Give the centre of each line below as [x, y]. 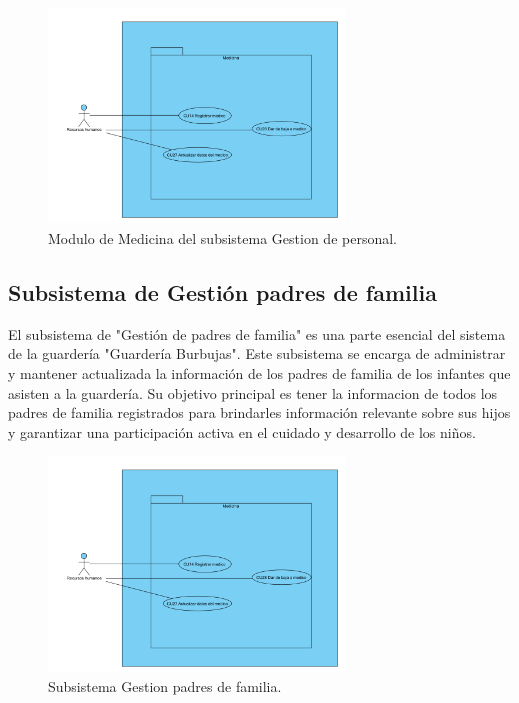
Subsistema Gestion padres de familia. [165, 686]
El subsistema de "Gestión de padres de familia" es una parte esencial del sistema [257, 333]
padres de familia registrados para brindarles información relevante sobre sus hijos [259, 412]
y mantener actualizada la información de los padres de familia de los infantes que [259, 373]
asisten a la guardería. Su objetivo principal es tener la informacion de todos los [253, 392]
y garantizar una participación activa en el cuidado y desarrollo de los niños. [242, 431]
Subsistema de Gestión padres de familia [222, 292]
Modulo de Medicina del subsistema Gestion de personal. [222, 238]
